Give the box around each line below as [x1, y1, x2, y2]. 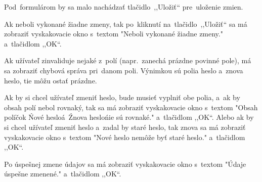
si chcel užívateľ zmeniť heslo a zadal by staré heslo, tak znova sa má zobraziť [4, 121, 246, 132]
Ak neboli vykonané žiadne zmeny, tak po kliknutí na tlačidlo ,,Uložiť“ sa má [4, 18, 247, 29]
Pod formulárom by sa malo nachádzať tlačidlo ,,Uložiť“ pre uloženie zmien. [4, 2, 243, 12]
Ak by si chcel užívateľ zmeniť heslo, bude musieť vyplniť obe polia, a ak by [4, 92, 240, 103]
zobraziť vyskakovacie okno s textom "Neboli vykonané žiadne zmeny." [4, 28, 223, 39]
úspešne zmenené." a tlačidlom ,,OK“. [4, 168, 121, 179]
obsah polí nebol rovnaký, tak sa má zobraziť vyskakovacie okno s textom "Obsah [4, 102, 258, 112]
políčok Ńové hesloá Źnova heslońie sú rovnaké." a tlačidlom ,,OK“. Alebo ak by [4, 112, 254, 122]
